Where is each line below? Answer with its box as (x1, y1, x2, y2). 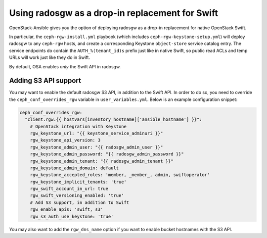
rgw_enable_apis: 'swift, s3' (30, 207, 103, 212)
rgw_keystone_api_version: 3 (30, 138, 101, 143)
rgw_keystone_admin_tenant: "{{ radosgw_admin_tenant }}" (30, 158, 174, 164)
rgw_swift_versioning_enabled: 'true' (30, 193, 124, 198)
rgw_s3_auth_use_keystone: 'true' (30, 213, 114, 219)
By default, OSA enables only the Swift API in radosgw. (9, 63, 121, 69)
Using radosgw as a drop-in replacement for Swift (9, 7, 219, 18)
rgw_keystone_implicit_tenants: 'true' (30, 179, 127, 185)
